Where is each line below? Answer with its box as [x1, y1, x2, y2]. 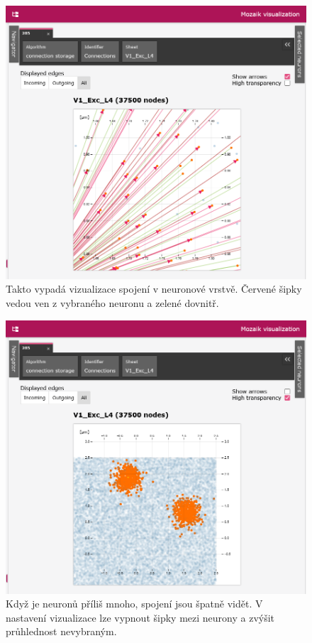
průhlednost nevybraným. [6, 624, 117, 639]
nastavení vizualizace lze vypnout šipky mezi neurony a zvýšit [6, 610, 275, 625]
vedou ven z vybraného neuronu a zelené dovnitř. [6, 296, 219, 310]
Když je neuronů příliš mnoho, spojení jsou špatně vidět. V [6, 596, 263, 611]
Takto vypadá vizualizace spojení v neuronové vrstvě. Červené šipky [6, 281, 302, 296]
